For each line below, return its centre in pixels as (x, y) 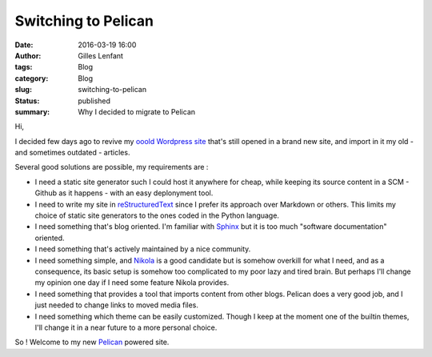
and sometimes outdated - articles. (72, 153)
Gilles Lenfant (101, 55)
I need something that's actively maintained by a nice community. (143, 249)
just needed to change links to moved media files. (117, 305)
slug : (23, 90)
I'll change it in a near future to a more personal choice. (126, 327)
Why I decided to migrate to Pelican (137, 111)
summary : (32, 111)
